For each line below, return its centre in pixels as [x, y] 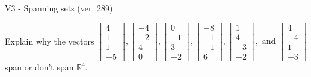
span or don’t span [39, 66]
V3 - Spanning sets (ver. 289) [59, 8]
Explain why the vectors [50, 41]
